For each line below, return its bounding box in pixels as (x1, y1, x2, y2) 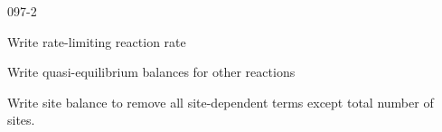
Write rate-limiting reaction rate (7, 32, 186, 51)
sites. (7, 110, 35, 129)
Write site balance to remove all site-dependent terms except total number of (7, 92, 434, 111)
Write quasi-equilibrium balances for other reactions (7, 62, 296, 81)
